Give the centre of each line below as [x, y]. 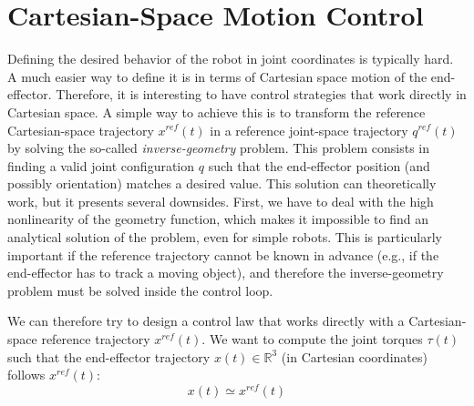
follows [26, 375]
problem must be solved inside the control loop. [140, 290]
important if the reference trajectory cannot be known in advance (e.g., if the [223, 254]
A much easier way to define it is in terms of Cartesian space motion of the [217, 76]
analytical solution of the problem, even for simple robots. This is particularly [225, 237]
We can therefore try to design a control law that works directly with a [206, 321]
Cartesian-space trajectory [81, 130]
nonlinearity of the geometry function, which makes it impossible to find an [218, 219]
